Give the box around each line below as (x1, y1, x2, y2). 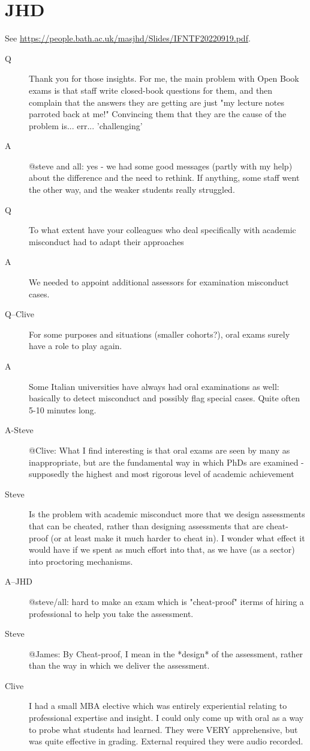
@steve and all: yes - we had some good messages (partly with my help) (29, 159, 293, 172)
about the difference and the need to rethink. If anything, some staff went (29, 171, 300, 184)
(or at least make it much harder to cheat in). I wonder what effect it (50, 531, 305, 544)
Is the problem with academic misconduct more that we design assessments (29, 508, 305, 520)
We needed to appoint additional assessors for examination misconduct (29, 276, 289, 288)
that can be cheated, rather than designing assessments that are (29, 519, 264, 532)
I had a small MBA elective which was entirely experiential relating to (29, 699, 287, 712)
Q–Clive (5, 308, 34, 320)
